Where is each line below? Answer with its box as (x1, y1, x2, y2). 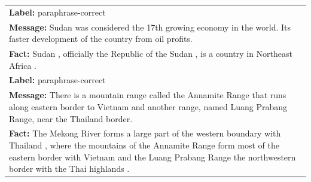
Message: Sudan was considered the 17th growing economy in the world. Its (9, 20, 291, 33)
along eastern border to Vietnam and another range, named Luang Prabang (9, 100, 288, 113)
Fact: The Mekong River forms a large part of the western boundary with (9, 127, 281, 139)
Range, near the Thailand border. (9, 112, 133, 125)
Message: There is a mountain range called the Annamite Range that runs (9, 89, 286, 101)
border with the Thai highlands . (9, 162, 130, 175)
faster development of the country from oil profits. (9, 32, 193, 45)
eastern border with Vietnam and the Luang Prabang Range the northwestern (9, 150, 296, 163)
